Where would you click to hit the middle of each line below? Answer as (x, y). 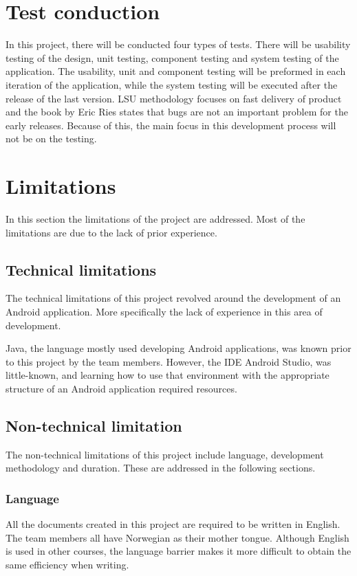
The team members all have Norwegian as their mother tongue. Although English (177, 537)
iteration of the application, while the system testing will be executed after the (172, 84)
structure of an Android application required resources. (121, 388)
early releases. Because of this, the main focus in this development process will (171, 125)
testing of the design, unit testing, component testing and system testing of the (172, 57)
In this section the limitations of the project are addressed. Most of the (155, 219)
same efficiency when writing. (67, 564)
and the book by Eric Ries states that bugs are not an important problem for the (177, 112)
